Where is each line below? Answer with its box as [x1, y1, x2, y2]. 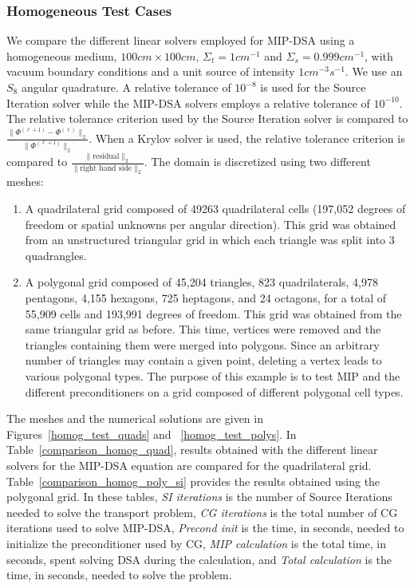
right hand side [80, 164, 132, 172]
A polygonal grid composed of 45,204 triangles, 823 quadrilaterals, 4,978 [25, 274, 378, 290]
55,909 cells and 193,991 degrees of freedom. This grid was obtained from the [25, 305, 402, 322]
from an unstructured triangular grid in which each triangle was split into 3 [25, 231, 395, 248]
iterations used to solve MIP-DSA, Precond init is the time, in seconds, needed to [6, 519, 404, 536]
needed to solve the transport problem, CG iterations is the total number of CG [6, 503, 398, 520]
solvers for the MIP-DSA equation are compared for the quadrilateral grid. [6, 456, 372, 473]
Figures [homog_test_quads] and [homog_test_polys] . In [6, 425, 297, 442]
